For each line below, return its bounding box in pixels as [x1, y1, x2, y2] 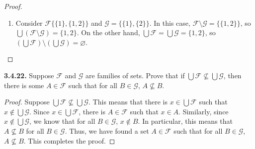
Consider [15, 17, 43, 28]
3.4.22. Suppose [4, 70, 54, 80]
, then [223, 70, 242, 80]
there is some [4, 80, 44, 90]
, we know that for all [29, 116, 95, 126]
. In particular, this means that [138, 116, 233, 126]
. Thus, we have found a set [65, 125, 149, 136]
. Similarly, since [178, 106, 229, 116]
